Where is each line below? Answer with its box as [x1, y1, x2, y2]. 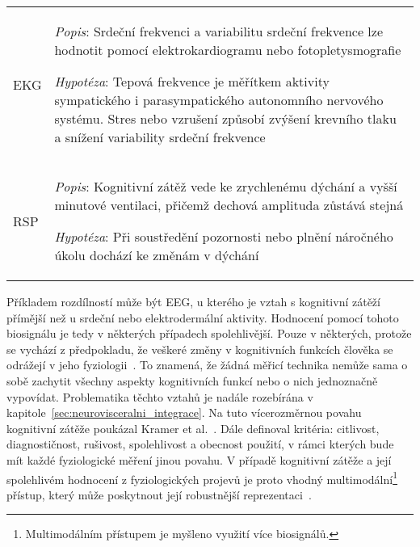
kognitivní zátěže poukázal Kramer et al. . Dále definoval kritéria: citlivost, [6, 419, 380, 436]
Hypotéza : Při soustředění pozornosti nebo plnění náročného [54, 227, 393, 246]
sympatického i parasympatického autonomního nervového [54, 90, 384, 109]
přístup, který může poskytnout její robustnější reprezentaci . [6, 486, 312, 503]
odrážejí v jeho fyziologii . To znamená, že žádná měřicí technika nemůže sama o [6, 356, 408, 373]
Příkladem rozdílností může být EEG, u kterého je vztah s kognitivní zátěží [6, 293, 380, 309]
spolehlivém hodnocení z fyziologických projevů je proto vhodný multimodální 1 [6, 468, 398, 487]
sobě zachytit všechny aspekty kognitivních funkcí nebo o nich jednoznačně [6, 372, 378, 389]
